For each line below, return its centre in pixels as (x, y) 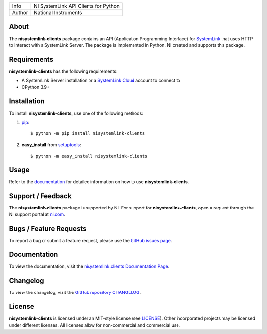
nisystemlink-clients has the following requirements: (63, 71)
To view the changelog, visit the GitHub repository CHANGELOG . (75, 292)
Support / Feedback (40, 196)
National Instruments (58, 13)
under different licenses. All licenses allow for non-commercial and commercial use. (95, 325)
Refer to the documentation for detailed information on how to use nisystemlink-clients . (99, 182)
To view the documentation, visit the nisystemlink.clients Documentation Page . (89, 266)
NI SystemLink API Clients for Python (77, 6)
